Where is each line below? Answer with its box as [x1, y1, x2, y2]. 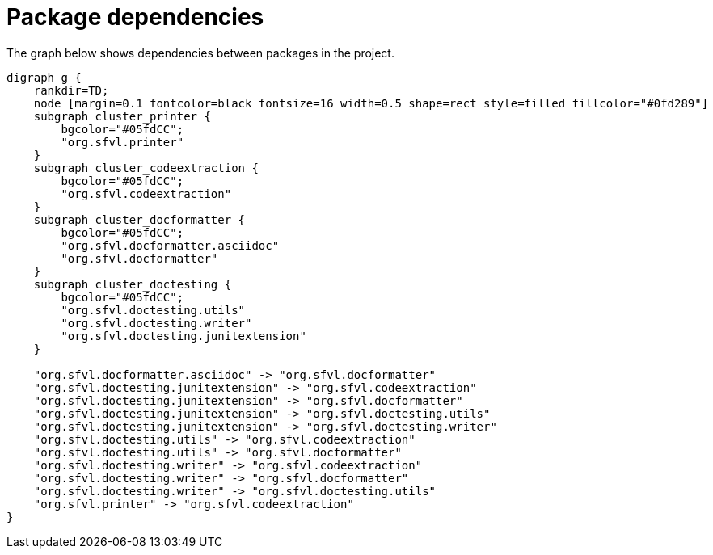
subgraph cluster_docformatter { [33, 212, 246, 226]
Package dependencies [6, 3, 264, 31]
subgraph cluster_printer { [33, 109, 211, 123]
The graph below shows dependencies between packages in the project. [6, 45, 394, 60]
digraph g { [6, 70, 82, 84]
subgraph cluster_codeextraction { [33, 161, 259, 174]
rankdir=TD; [33, 83, 109, 97]
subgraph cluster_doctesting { [33, 277, 232, 291]
